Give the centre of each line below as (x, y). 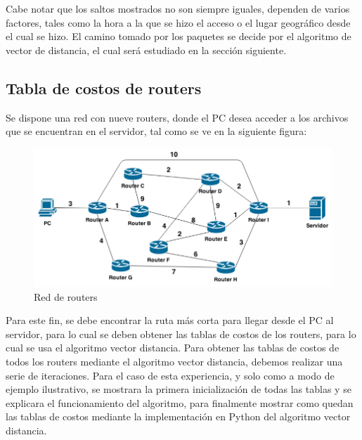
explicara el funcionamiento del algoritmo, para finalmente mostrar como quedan (180, 402)
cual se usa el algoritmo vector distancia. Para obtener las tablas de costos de (173, 348)
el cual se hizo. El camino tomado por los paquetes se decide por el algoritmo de (179, 36)
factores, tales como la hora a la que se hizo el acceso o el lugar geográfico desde (178, 22)
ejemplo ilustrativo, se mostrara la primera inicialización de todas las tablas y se (179, 389)
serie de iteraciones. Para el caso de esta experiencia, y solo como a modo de (170, 375)
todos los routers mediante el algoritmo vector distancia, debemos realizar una (174, 362)
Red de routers (66, 296)
